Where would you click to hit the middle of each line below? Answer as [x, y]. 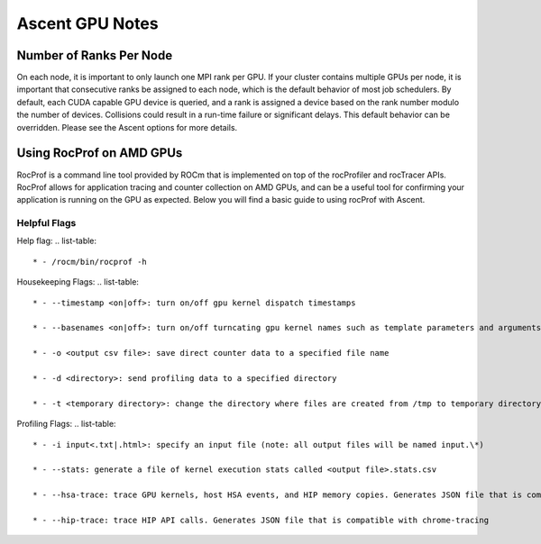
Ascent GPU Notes [87, 23]
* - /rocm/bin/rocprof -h [90, 262]
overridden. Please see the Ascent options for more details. [127, 127]
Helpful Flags [46, 223]
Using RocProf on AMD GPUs [100, 153]
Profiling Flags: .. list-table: [66, 424]
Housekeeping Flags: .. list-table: [78, 282]
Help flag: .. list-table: [57, 241]
